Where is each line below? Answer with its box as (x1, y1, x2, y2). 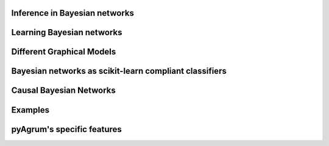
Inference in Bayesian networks (11, 8, 134, 18)
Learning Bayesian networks (11, 27, 122, 38)
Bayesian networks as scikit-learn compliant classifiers (11, 66, 227, 76)
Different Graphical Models (11, 47, 116, 57)
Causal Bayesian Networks (11, 85, 116, 96)
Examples (11, 105, 50, 115)
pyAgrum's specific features (11, 124, 122, 134)
